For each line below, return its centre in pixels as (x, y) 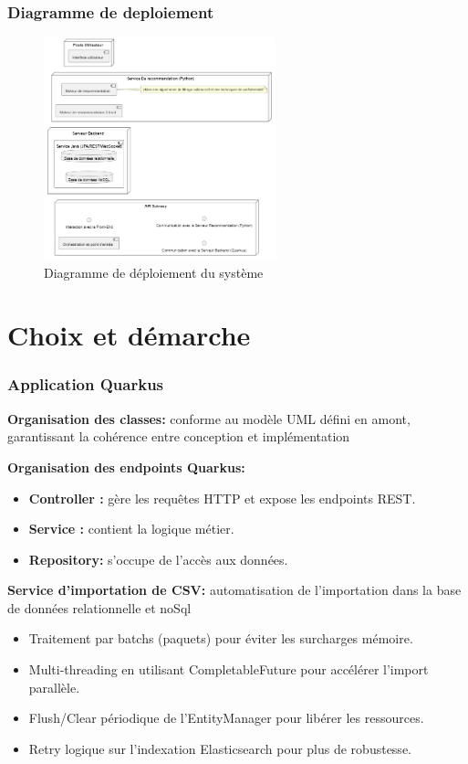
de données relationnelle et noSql (99, 607)
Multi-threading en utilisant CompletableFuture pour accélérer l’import (229, 669)
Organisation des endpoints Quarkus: (126, 467)
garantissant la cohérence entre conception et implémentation (179, 436)
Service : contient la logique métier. (131, 529)
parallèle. (54, 687)
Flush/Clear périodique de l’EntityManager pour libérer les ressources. (226, 718)
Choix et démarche (129, 335)
